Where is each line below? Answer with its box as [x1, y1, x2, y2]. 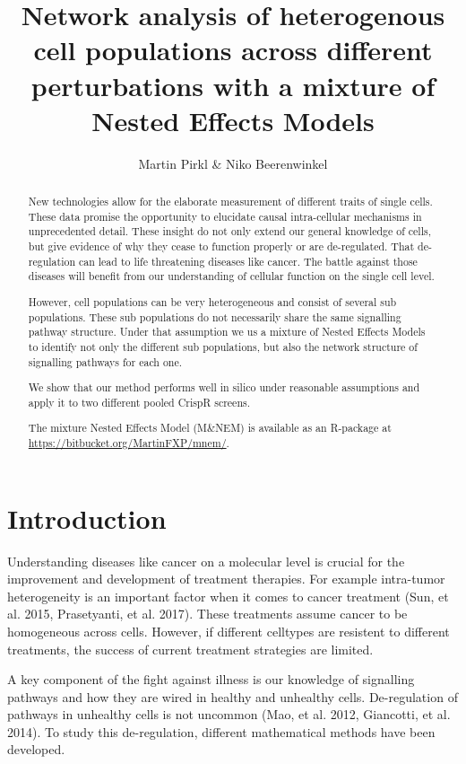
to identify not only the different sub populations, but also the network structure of [28, 338, 418, 354]
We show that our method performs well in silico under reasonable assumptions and [28, 380, 420, 395]
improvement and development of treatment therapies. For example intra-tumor [7, 569, 445, 588]
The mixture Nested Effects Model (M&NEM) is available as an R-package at [28, 420, 392, 435]
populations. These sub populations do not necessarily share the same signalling [28, 309, 401, 324]
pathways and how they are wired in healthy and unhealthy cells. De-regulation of [7, 687, 458, 706]
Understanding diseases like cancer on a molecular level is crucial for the [7, 551, 405, 570]
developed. [7, 740, 65, 759]
